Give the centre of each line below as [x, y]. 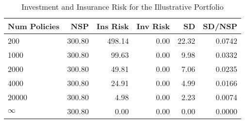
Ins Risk [113, 26]
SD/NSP [220, 26]
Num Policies [34, 26]
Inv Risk [153, 26]
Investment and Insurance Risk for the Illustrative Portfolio [122, 7]
